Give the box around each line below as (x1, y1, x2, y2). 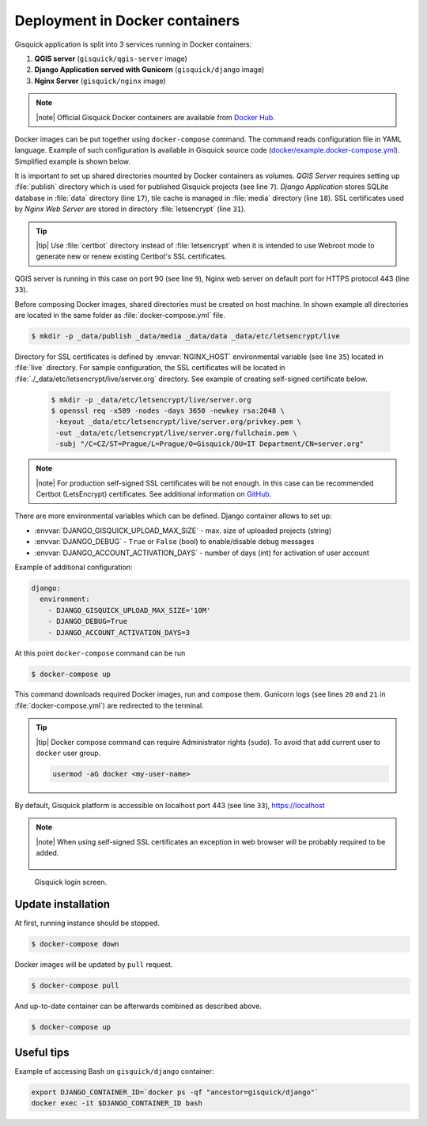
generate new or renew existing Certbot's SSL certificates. (36, 251, 227, 261)
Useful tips (14, 1045, 70, 1059)
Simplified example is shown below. (14, 157, 130, 166)
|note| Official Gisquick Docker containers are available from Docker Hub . (36, 112, 276, 122)
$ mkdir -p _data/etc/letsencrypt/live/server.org (51, 395, 252, 404)
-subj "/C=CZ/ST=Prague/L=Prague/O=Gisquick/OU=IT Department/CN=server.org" (55, 440, 364, 448)
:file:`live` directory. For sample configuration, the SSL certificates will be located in (14, 363, 285, 372)
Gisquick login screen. (34, 877, 108, 886)
